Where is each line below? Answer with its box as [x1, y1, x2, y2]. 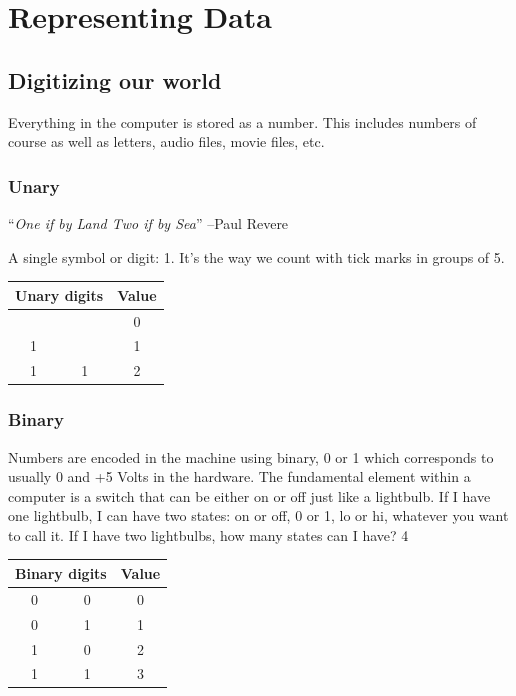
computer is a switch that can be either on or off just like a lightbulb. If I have [8, 485, 491, 506]
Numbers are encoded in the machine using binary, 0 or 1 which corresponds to [8, 446, 494, 467]
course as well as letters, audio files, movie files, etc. [8, 131, 325, 152]
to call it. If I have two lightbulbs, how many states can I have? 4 [8, 524, 409, 545]
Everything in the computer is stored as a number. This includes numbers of [8, 111, 477, 132]
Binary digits [15, 562, 107, 583]
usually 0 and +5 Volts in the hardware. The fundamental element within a [8, 466, 471, 487]
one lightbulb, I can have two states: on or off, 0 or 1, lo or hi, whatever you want [8, 505, 509, 526]
